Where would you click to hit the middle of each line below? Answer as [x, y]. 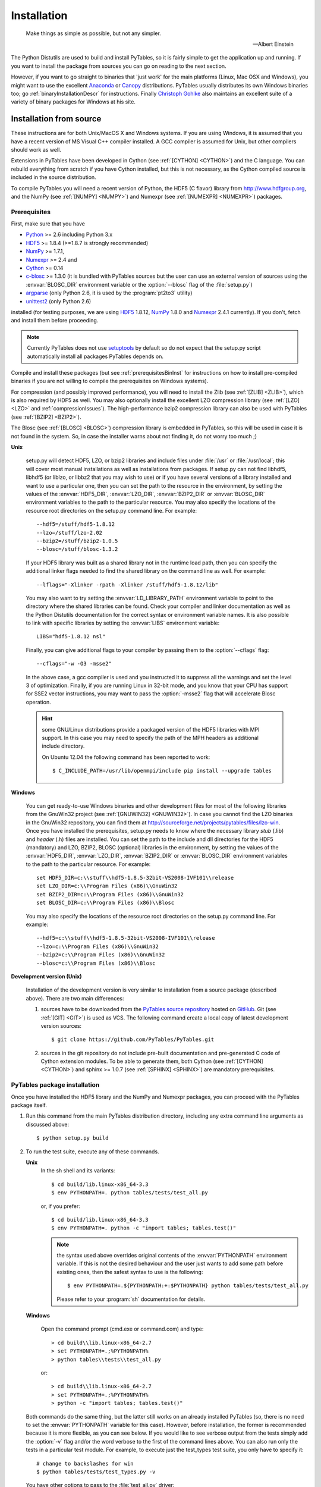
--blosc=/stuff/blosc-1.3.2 [77, 549]
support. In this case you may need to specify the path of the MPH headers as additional [150, 738]
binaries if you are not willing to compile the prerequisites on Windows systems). [110, 381]
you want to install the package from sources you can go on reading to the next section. [119, 66]
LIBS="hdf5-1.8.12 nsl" [71, 637]
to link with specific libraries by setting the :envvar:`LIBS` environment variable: [123, 623]
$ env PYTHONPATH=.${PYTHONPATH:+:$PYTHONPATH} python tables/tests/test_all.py [188, 1286]
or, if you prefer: [60, 1206]
